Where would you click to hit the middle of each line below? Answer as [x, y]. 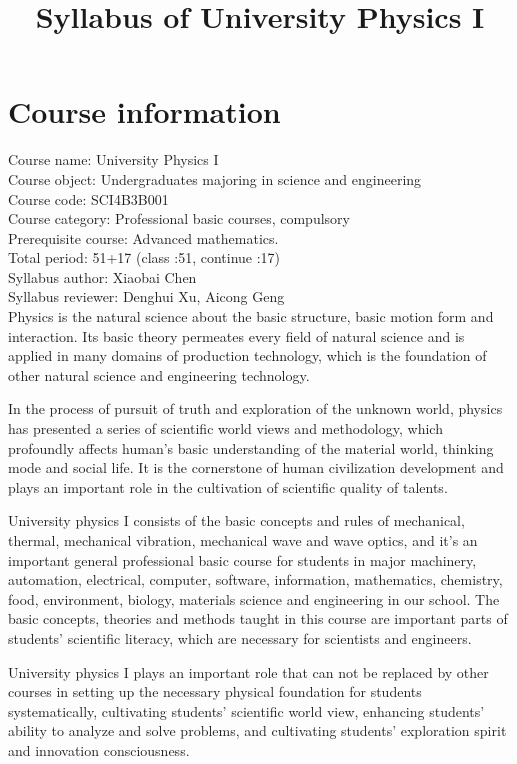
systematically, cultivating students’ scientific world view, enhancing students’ [246, 710]
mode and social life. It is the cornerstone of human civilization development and [256, 467]
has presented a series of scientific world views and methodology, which [225, 428]
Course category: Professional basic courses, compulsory [179, 218]
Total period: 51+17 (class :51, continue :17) [144, 257]
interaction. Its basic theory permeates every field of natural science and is [236, 335]
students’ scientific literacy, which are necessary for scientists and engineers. [240, 637]
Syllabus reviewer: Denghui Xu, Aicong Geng [146, 296]
